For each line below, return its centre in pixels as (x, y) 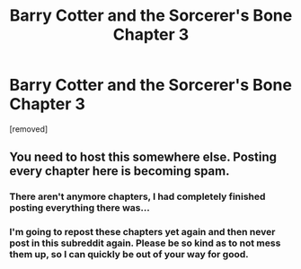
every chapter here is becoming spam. (120, 171)
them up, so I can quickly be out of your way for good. (129, 255)
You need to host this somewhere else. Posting (143, 157)
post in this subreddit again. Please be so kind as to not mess (145, 243)
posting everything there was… (80, 208)
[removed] (29, 129)
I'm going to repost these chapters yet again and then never (142, 232)
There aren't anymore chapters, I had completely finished (137, 196)
